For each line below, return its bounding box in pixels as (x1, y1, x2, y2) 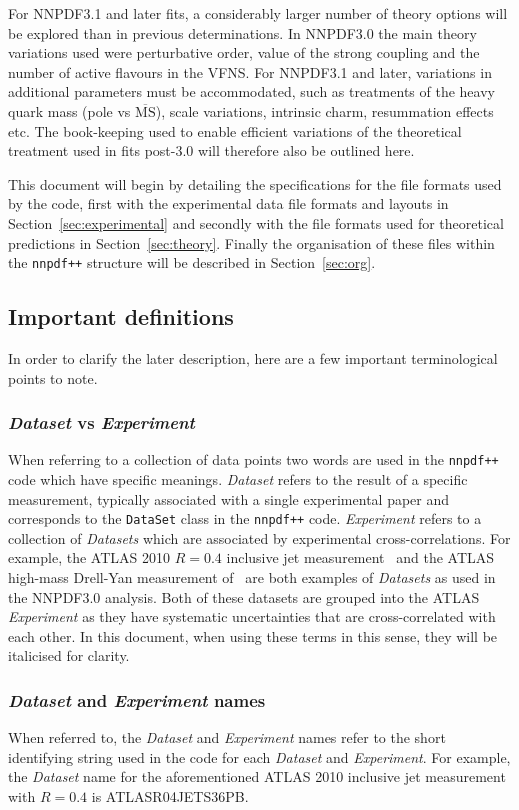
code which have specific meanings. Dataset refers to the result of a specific (8, 469, 468, 490)
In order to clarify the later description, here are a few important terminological (8, 347, 498, 368)
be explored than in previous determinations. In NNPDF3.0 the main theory (8, 22, 477, 43)
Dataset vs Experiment (8, 410, 195, 435)
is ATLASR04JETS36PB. (91, 786, 249, 807)
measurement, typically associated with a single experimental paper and (8, 488, 450, 509)
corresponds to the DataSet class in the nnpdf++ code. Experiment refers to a (8, 508, 482, 529)
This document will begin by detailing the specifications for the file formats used (8, 173, 502, 194)
